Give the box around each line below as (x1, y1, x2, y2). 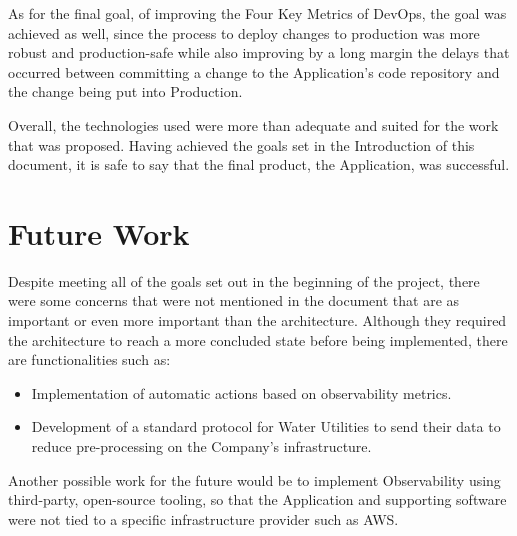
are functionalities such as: (8, 349, 171, 370)
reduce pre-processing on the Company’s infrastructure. (31, 436, 372, 457)
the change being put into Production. (8, 81, 243, 102)
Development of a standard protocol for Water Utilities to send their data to (31, 416, 501, 437)
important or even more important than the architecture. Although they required (8, 310, 507, 331)
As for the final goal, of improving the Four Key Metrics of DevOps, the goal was (8, 3, 507, 23)
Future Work (8, 212, 190, 253)
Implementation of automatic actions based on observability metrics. (31, 382, 452, 403)
